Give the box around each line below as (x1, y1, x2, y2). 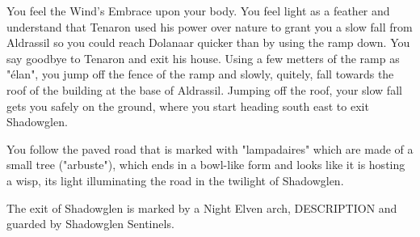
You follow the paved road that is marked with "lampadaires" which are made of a (6, 140, 414, 157)
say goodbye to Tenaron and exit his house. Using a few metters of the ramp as (6, 49, 400, 66)
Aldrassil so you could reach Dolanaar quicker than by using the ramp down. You (6, 34, 410, 51)
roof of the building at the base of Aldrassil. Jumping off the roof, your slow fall (6, 81, 402, 98)
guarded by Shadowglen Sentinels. (6, 215, 174, 232)
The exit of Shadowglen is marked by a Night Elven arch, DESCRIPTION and (6, 199, 397, 216)
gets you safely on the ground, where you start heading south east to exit (6, 97, 369, 114)
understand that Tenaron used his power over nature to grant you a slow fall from (6, 18, 413, 35)
